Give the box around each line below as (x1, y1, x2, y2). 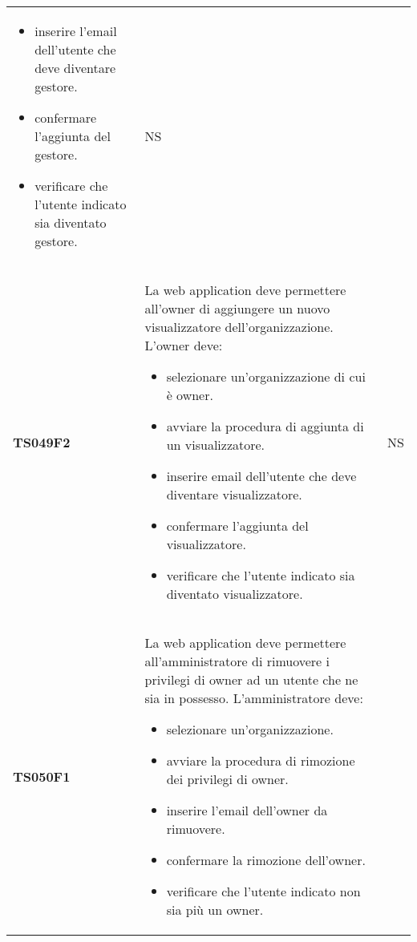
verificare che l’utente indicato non (166, 882, 361, 900)
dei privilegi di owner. (166, 770, 289, 788)
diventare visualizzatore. (166, 485, 302, 503)
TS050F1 (13, 766, 71, 786)
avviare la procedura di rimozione (166, 751, 355, 770)
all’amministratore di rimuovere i (144, 652, 330, 670)
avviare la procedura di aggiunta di (166, 417, 364, 435)
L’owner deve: (144, 336, 223, 354)
